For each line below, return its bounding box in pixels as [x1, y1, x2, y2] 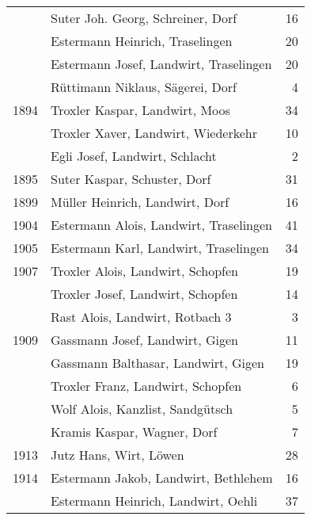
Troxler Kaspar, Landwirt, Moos [51, 101, 230, 119]
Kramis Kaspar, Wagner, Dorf [51, 422, 218, 441]
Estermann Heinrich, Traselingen [51, 32, 233, 50]
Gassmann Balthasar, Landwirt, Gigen [51, 354, 264, 372]
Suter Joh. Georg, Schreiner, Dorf [51, 9, 237, 27]
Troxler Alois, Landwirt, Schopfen [51, 262, 238, 280]
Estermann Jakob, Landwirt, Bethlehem [51, 468, 273, 487]
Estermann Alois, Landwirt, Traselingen [51, 216, 273, 234]
